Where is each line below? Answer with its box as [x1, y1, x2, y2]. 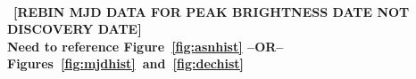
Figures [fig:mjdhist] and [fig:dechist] [7, 54, 245, 73]
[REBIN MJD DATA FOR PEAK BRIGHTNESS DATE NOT [13, 2, 410, 20]
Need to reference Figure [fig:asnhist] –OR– [7, 36, 284, 55]
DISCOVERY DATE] [7, 20, 142, 38]
